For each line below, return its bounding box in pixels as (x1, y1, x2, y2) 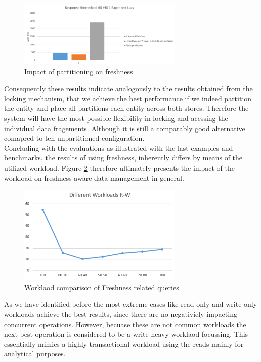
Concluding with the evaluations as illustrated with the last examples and (4, 142, 233, 153)
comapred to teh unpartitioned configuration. (4, 133, 145, 143)
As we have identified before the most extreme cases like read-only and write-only (4, 299, 257, 309)
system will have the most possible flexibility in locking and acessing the (4, 113, 228, 124)
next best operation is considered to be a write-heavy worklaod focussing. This (4, 329, 248, 339)
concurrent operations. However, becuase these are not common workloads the (4, 318, 246, 329)
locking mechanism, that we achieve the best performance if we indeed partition (4, 93, 252, 103)
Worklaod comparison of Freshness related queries (24, 281, 179, 292)
